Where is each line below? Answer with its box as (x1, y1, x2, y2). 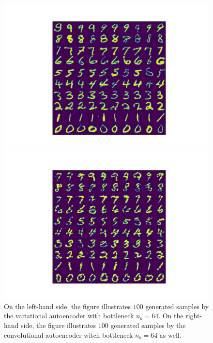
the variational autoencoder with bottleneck (4, 311, 134, 321)
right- (185, 311, 202, 321)
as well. (159, 329, 182, 340)
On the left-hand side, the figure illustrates (4, 301, 131, 311)
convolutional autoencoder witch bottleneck (4, 329, 133, 340)
